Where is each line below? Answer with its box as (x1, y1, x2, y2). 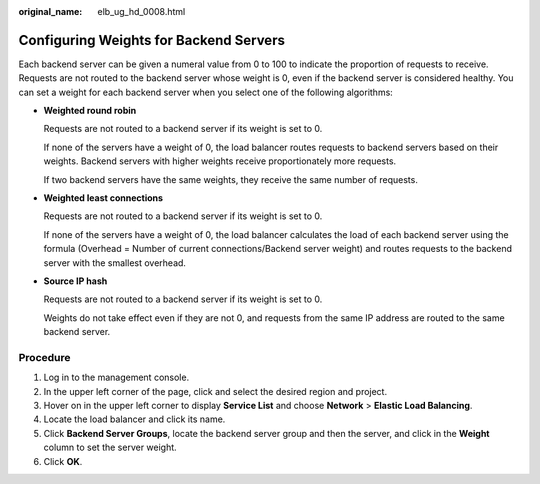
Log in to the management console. (43, 371, 190, 384)
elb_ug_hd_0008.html (97, 6, 186, 17)
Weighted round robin (43, 105, 137, 117)
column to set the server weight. (43, 441, 177, 454)
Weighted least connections (43, 192, 164, 204)
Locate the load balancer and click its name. (43, 413, 226, 425)
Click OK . (43, 455, 83, 467)
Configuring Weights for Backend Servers (18, 31, 285, 49)
